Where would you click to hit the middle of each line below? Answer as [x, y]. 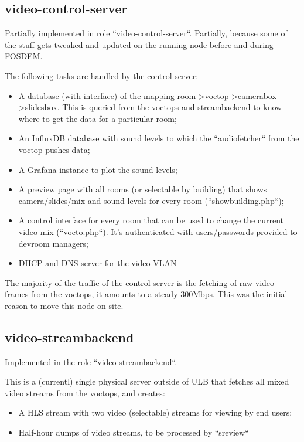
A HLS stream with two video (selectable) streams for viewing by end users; [155, 412]
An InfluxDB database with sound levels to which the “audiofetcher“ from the [159, 138]
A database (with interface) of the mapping [96, 95]
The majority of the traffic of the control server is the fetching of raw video [140, 282]
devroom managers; [53, 243]
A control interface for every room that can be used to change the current [151, 220]
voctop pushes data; [54, 149]
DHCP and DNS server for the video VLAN [98, 263]
